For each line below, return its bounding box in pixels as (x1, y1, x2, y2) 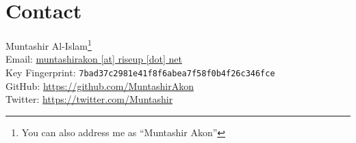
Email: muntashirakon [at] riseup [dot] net (5, 52, 182, 66)
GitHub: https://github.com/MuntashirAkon (5, 78, 194, 93)
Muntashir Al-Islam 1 (5, 37, 92, 52)
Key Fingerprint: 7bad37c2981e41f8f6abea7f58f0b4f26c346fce (5, 65, 275, 79)
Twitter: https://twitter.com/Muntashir (5, 92, 173, 106)
